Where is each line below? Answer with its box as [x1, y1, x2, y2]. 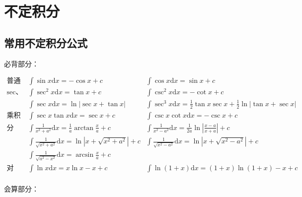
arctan [74, 124, 94, 131]
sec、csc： [6, 89, 23, 96]
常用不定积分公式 [4, 35, 87, 50]
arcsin [75, 151, 94, 159]
